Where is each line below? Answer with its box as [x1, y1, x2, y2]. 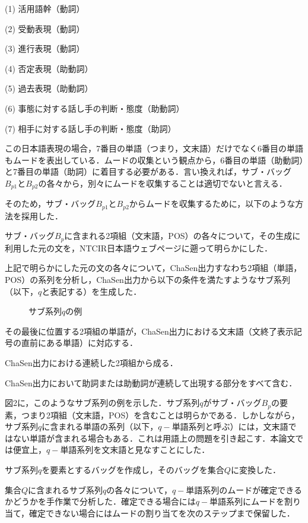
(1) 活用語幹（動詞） [5, 2, 85, 14]
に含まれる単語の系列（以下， [42, 420, 158, 433]
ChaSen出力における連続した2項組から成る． [5, 357, 178, 369]
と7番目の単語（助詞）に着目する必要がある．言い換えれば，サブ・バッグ [5, 165, 291, 178]
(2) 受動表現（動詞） [5, 22, 85, 34]
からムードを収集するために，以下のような [129, 197, 296, 210]
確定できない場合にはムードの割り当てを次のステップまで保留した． [29, 506, 295, 519]
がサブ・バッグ [203, 396, 262, 409]
